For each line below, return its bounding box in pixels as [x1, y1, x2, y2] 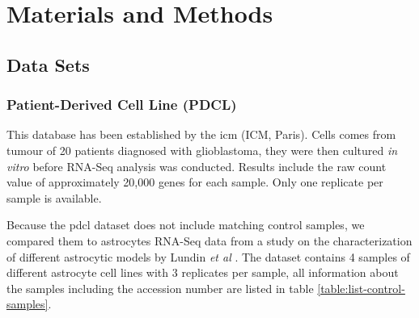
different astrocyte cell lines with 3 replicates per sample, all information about [6, 264, 399, 281]
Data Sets [6, 52, 90, 77]
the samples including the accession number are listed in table [6, 279, 314, 296]
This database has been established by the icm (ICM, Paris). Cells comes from [6, 126, 396, 143]
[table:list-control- [317, 279, 405, 296]
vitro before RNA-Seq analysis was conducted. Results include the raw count [6, 157, 387, 174]
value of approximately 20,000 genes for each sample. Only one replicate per [6, 174, 383, 190]
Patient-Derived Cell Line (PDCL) [6, 94, 237, 115]
